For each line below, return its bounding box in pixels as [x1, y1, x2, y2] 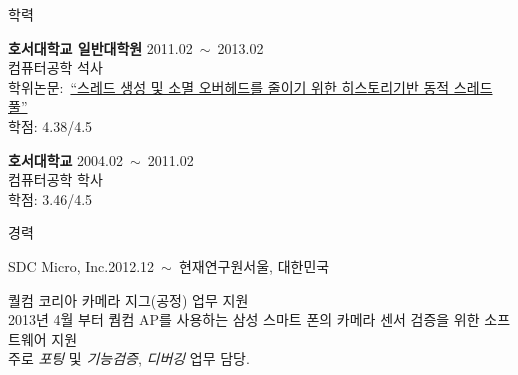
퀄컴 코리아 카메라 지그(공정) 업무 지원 [8, 289, 249, 310]
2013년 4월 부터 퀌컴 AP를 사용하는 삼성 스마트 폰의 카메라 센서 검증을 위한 [8, 309, 480, 330]
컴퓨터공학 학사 [8, 169, 103, 190]
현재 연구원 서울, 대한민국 [178, 255, 330, 276]
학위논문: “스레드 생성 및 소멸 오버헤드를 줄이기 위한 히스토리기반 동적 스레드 [8, 76, 493, 97]
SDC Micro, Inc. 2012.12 [8, 255, 155, 276]
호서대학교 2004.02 [8, 149, 123, 170]
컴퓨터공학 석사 [8, 57, 103, 78]
